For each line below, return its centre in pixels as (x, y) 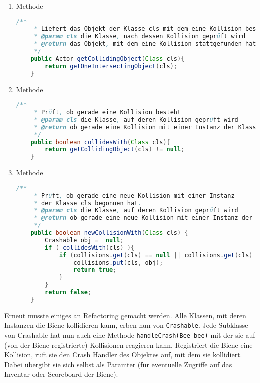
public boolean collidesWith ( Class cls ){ (100, 142)
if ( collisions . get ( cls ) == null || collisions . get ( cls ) (156, 255)
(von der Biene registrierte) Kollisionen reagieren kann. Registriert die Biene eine (128, 345)
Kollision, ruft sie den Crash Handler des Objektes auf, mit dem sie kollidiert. (123, 355)
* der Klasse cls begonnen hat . (88, 203)
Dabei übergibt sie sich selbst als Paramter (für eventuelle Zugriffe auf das (118, 364)
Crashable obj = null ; (84, 240)
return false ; (68, 293)
